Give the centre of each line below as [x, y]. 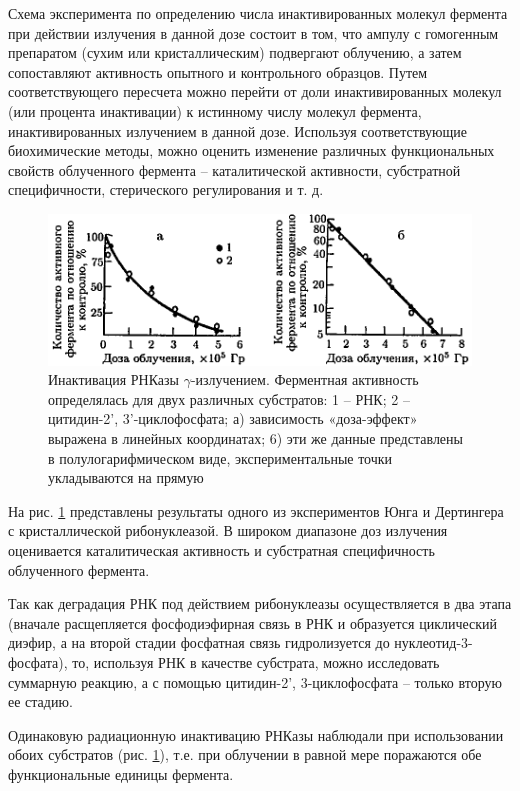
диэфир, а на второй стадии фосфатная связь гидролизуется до [199, 642]
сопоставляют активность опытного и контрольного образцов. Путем [218, 71]
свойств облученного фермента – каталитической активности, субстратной [234, 169]
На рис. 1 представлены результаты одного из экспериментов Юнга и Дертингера [256, 510]
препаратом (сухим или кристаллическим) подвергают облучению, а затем [235, 52]
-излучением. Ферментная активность [304, 379]
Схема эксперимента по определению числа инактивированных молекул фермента [258, 13]
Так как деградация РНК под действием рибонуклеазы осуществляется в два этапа [260, 603]
